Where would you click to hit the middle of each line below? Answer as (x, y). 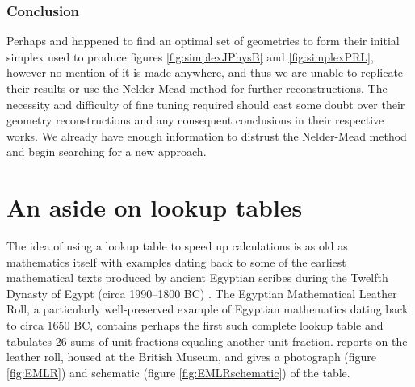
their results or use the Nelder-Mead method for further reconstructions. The (197, 88)
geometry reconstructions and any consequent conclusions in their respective (195, 120)
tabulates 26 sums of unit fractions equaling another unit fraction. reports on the (207, 341)
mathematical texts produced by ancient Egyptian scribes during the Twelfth (197, 278)
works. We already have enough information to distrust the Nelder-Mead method (207, 135)
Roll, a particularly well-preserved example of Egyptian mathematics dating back (207, 309)
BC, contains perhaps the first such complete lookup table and (228, 325)
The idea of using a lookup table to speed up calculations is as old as (177, 246)
